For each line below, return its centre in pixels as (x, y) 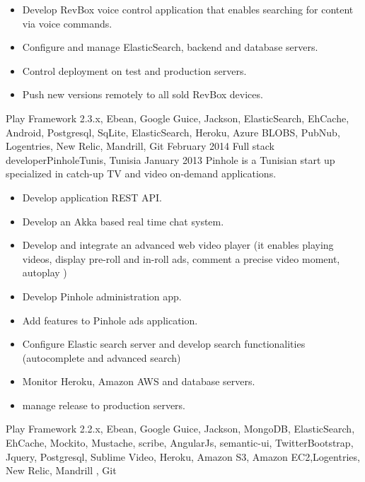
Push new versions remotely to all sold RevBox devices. (143, 94)
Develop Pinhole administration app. (102, 296)
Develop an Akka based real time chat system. (123, 221)
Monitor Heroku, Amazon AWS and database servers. (139, 381)
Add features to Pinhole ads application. (110, 320)
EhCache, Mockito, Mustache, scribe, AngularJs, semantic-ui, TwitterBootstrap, (180, 443)
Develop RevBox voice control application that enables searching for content (188, 9)
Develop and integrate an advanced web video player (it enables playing (178, 245)
